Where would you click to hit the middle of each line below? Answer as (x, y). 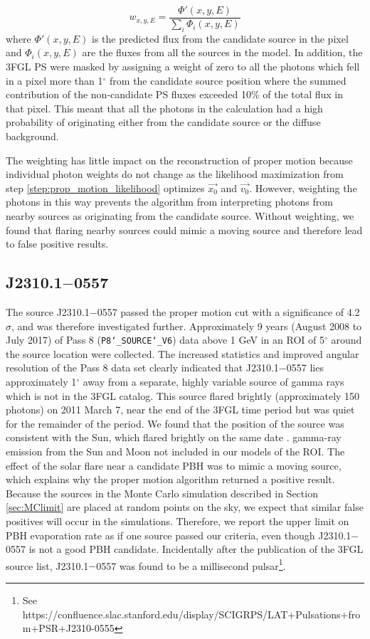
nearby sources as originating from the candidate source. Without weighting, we (180, 215)
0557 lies (305, 368)
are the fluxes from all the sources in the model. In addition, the (222, 52)
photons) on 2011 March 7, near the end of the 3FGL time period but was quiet (180, 410)
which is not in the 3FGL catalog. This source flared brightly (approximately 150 (183, 395)
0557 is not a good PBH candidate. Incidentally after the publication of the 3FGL (185, 549)
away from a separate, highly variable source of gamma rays (213, 381)
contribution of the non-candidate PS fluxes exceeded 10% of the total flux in (175, 94)
